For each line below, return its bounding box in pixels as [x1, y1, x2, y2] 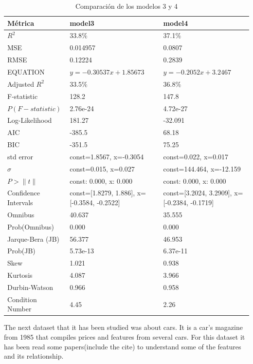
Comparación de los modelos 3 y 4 [75, 1, 178, 11]
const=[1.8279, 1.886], [70, 188, 135, 198]
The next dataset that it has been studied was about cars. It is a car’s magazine [4, 322, 243, 332]
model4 [163, 18, 188, 28]
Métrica [7, 18, 35, 28]
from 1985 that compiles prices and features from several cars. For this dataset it [4, 332, 245, 342]
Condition [7, 294, 37, 304]
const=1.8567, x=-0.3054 [70, 151, 144, 161]
